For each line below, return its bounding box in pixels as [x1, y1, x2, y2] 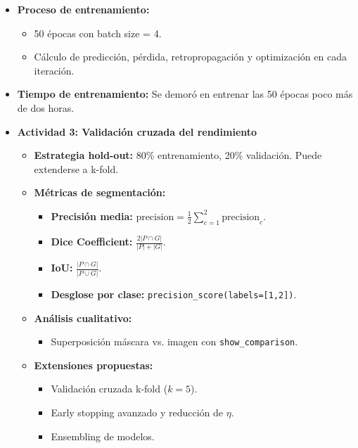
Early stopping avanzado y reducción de [51, 405, 223, 420]
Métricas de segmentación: [34, 185, 166, 200]
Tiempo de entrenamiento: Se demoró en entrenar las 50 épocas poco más [17, 87, 353, 101]
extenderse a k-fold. [34, 161, 119, 176]
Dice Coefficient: [51, 234, 133, 249]
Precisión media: [51, 208, 133, 223]
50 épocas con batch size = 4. [34, 25, 162, 40]
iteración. [34, 63, 75, 77]
